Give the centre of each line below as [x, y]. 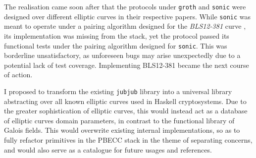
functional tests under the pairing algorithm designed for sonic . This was [116, 45]
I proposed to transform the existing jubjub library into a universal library [118, 91]
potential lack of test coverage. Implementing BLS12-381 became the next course [127, 65]
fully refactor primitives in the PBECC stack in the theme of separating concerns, [128, 139]
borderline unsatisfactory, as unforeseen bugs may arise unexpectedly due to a [122, 55]
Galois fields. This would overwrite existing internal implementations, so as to [122, 130]
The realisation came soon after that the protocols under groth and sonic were [125, 6]
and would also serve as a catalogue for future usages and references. [108, 149]
